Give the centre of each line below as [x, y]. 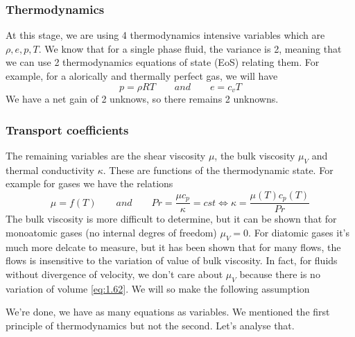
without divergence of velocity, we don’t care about [114, 274]
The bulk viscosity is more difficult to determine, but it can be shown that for [171, 219]
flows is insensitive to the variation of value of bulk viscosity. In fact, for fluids [172, 260]
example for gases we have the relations [89, 183]
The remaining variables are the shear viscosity [106, 155]
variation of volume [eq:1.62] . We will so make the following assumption [158, 288]
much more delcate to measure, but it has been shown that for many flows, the [173, 247]
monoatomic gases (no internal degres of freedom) [111, 232]
